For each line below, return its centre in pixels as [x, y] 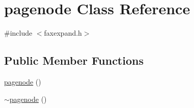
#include [18, 33]
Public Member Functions [74, 60]
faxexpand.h [63, 33]
